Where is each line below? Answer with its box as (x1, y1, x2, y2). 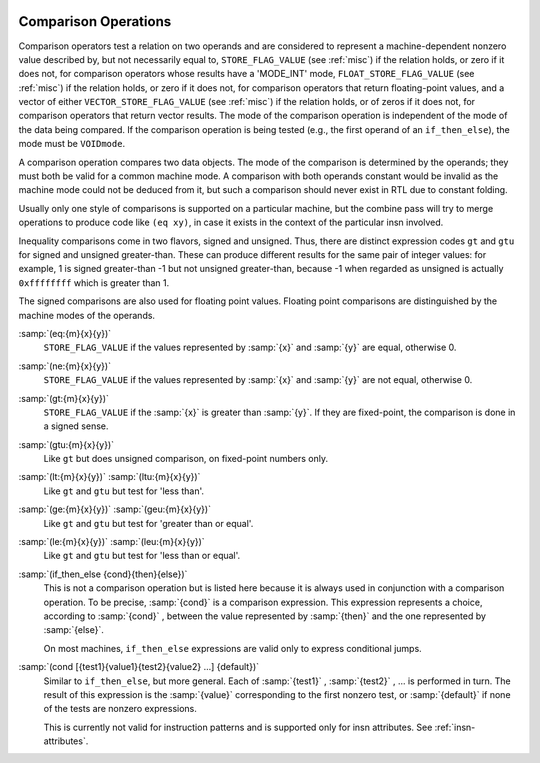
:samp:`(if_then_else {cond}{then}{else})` (18, 568, 188, 580)
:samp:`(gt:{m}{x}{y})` (18, 392, 110, 404)
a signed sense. (43, 420, 109, 432)
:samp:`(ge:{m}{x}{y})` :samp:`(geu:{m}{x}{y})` (18, 503, 212, 515)
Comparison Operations (18, 13, 172, 30)
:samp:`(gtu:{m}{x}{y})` (18, 438, 115, 450)
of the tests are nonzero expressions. (43, 703, 197, 715)
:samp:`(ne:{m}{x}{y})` (18, 360, 112, 372)
